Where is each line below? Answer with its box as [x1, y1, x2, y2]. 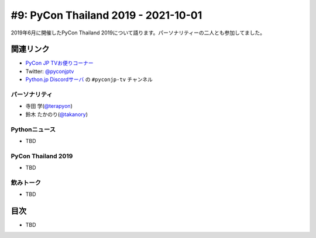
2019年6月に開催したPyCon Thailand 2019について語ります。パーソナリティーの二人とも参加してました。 [11, 29, 266, 36]
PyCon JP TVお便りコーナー [25, 60, 94, 66]
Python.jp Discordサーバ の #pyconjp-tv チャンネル [25, 76, 153, 83]
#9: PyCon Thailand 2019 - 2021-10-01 [11, 9, 202, 22]
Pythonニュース [11, 125, 56, 134]
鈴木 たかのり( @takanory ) [25, 111, 88, 118]
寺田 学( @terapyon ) [25, 103, 73, 110]
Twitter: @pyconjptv [25, 68, 74, 75]
